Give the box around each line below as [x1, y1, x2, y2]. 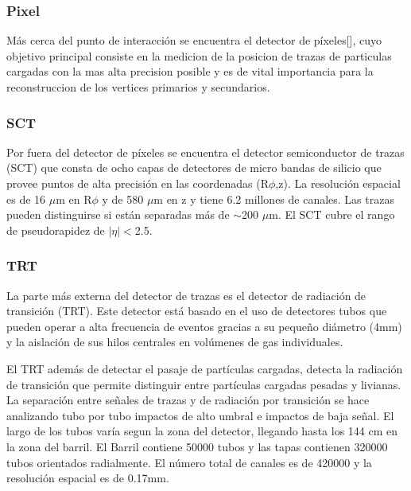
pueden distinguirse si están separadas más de [6, 206, 230, 223]
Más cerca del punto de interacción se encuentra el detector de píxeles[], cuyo [6, 32, 382, 49]
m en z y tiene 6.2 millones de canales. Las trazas [153, 190, 394, 207]
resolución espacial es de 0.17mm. [6, 470, 169, 486]
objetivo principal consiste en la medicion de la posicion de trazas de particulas [6, 47, 392, 64]
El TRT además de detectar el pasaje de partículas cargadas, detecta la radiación [6, 360, 403, 376]
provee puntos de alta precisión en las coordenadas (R [6, 175, 269, 191]
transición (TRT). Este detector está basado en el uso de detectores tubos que [6, 302, 387, 319]
